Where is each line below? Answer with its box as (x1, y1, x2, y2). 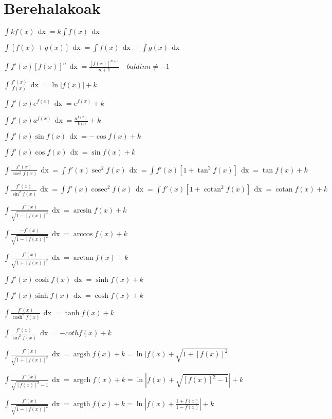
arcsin (73, 206, 92, 214)
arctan (73, 254, 94, 261)
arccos (73, 230, 93, 238)
